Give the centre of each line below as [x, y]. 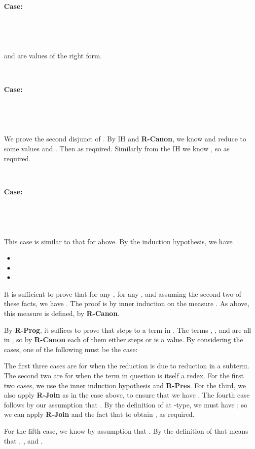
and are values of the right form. [53, 56]
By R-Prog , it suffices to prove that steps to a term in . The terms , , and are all [128, 330]
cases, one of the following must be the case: [71, 349]
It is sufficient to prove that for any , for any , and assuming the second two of [123, 293]
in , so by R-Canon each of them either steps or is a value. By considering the [124, 339]
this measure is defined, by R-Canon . [62, 313]
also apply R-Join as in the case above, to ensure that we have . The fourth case [127, 395]
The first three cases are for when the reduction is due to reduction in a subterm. [127, 366]
